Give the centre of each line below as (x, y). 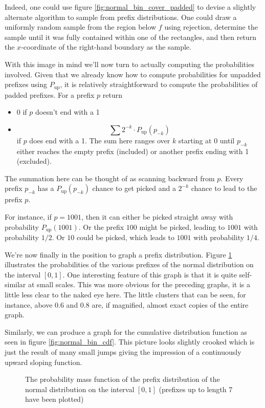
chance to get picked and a (134, 188)
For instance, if (28, 216)
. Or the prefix (101, 227)
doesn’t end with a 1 (68, 112)
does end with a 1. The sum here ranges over (100, 140)
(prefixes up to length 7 (196, 389)
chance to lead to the (224, 188)
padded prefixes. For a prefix (50, 94)
